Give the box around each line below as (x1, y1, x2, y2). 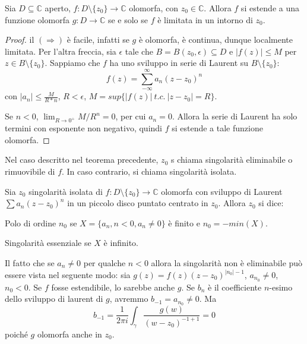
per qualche (83, 256, 126, 269)
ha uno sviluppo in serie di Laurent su (109, 56, 249, 69)
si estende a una (240, 2, 300, 14)
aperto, (45, 2, 71, 14)
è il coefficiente (208, 280, 262, 293)
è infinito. (103, 236, 138, 249)
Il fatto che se (5, 256, 55, 269)
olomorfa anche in (37, 327, 102, 340)
